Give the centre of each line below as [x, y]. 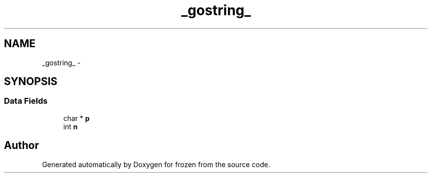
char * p [76, 118]
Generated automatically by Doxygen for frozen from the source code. [156, 164]
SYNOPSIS [31, 82]
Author [21, 146]
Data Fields [26, 101]
